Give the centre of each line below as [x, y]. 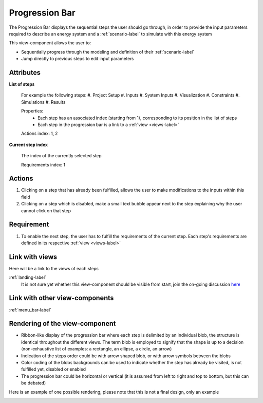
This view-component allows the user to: [50, 43]
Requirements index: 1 [43, 165]
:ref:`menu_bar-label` [30, 310]
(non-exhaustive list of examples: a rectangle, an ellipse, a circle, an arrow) [97, 349]
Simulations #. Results [43, 102]
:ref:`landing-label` [28, 277]
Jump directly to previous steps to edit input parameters [77, 59]
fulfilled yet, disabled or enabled [54, 369]
